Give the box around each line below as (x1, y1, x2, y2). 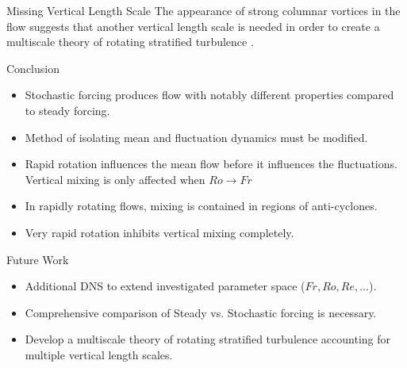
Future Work (6, 251, 69, 267)
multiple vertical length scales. (25, 346, 173, 362)
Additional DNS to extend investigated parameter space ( (25, 278, 305, 294)
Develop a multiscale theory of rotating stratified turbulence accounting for (25, 331, 391, 347)
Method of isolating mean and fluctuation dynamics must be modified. (25, 128, 368, 145)
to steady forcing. (25, 102, 110, 118)
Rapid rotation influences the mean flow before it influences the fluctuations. (25, 155, 397, 172)
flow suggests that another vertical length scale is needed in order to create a (6, 17, 380, 34)
